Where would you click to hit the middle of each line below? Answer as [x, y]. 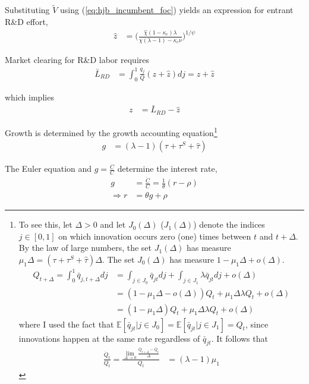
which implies [29, 97]
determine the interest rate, [167, 169]
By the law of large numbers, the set [85, 248]
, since [257, 324]
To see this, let [45, 224]
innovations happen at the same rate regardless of [109, 338]
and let [113, 224]
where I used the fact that [66, 324]
